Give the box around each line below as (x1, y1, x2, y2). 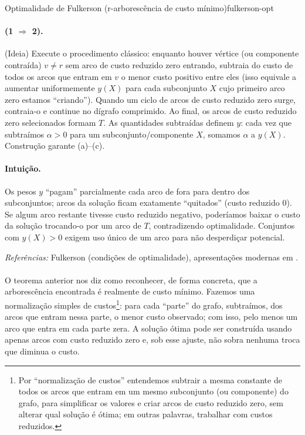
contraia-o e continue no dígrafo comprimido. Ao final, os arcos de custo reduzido (5, 105, 297, 117)
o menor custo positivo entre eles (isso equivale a (121, 70, 297, 82)
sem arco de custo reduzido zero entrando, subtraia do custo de (65, 58, 293, 71)
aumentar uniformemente (5, 82, 95, 94)
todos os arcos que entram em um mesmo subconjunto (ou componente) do (18, 385, 289, 397)
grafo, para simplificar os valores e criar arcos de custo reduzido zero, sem (18, 396, 283, 409)
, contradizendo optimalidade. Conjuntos (148, 219, 295, 232)
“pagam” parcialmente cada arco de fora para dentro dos (45, 185, 250, 197)
